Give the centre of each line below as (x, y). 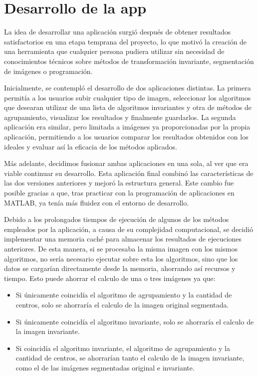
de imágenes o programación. (48, 71)
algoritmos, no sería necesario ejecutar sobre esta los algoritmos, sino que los (121, 258)
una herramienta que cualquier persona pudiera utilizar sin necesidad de (114, 51)
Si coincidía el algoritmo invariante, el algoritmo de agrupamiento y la (123, 348)
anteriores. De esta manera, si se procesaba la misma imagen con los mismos (121, 248)
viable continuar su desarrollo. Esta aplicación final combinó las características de (129, 173)
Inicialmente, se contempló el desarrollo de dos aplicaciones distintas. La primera (128, 88)
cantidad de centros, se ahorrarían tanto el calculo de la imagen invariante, (130, 358)
